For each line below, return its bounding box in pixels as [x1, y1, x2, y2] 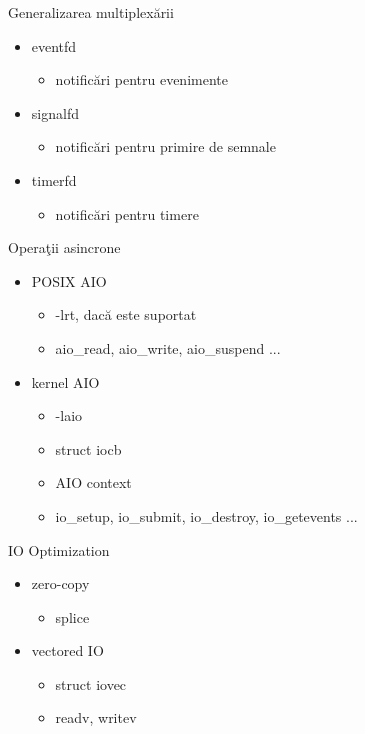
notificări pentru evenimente [55, 69, 228, 90]
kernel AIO [31, 371, 100, 392]
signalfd [31, 102, 79, 123]
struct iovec [55, 673, 127, 694]
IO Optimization [8, 539, 110, 560]
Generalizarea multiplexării [8, 2, 174, 22]
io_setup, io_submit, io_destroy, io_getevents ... [55, 505, 358, 526]
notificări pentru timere [55, 203, 199, 224]
